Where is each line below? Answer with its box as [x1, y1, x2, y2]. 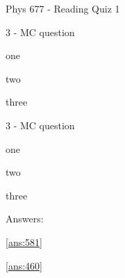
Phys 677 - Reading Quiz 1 [6, 1, 120, 15]
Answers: [6, 211, 44, 226]
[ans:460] [6, 258, 42, 272]
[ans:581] [6, 234, 42, 249]
